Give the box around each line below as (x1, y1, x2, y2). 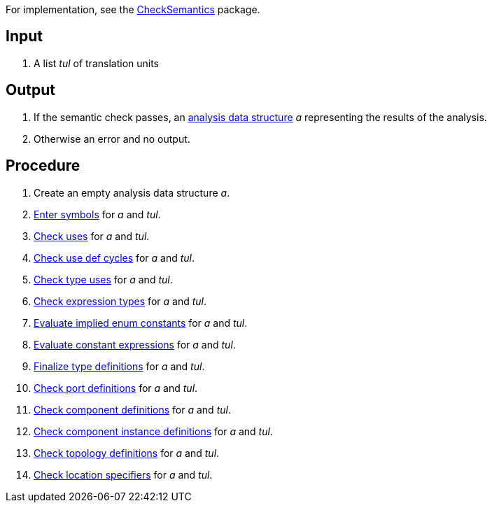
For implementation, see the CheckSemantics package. (6, 3, 260, 15)
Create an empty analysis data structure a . (34, 186, 230, 199)
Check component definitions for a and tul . (34, 403, 231, 416)
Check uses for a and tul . (34, 230, 150, 242)
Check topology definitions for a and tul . (34, 446, 220, 459)
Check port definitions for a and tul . (34, 381, 198, 394)
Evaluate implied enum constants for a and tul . (34, 316, 248, 329)
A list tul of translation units (34, 57, 160, 69)
